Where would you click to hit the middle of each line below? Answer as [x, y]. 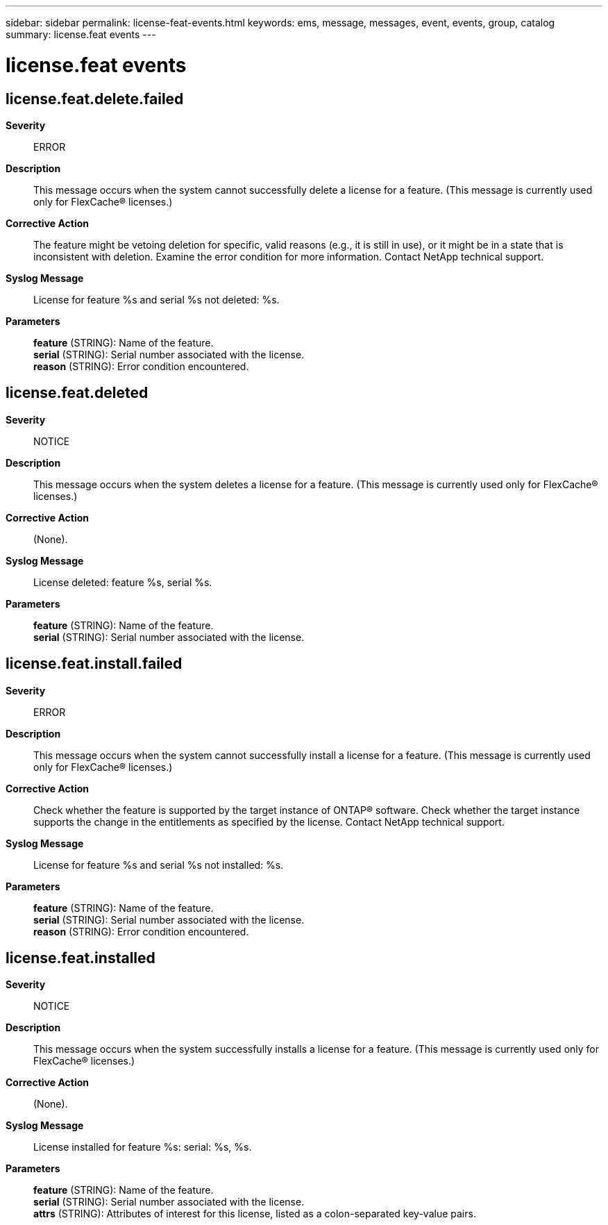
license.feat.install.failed [94, 664]
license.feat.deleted [77, 393]
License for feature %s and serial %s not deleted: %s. [157, 299]
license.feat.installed [81, 958]
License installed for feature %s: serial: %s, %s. [143, 1147]
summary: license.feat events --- [81, 34]
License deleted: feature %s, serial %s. [123, 582]
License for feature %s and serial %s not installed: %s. [159, 865]
